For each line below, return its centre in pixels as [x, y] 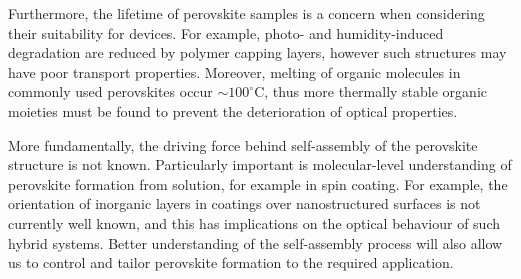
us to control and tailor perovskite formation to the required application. [231, 262]
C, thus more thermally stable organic [370, 91]
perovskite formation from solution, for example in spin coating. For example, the [258, 183]
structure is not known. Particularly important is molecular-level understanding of [260, 164]
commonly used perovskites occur [110, 91]
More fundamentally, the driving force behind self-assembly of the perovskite [243, 144]
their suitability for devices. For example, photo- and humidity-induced [226, 32]
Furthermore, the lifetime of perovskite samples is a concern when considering [246, 13]
